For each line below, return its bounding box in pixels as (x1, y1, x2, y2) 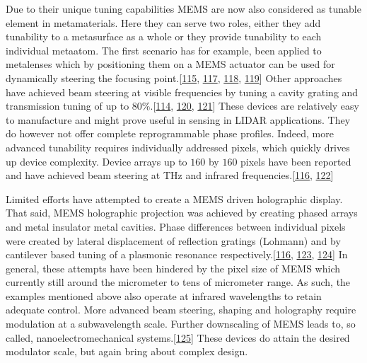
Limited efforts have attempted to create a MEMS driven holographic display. (6, 191, 343, 206)
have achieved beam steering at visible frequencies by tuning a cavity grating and (6, 84, 359, 99)
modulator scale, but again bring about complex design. (6, 344, 248, 359)
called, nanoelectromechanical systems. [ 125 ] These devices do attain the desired (6, 330, 350, 345)
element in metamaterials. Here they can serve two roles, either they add (6, 15, 321, 30)
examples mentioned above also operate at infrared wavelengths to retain (6, 288, 322, 303)
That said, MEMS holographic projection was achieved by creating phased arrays (6, 205, 358, 220)
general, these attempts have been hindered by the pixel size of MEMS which (6, 260, 340, 275)
